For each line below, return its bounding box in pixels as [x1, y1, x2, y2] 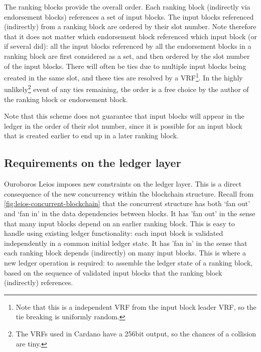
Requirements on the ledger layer [4, 155, 181, 170]
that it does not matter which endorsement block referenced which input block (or [4, 31, 257, 41]
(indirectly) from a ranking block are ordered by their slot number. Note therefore [4, 21, 256, 32]
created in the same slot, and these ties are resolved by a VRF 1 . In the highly [4, 71, 243, 82]
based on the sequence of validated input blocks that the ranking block [4, 267, 222, 278]
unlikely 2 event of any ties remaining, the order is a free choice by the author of [4, 82, 249, 95]
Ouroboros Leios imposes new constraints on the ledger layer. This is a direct [4, 179, 242, 189]
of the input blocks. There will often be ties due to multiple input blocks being [4, 60, 246, 71]
